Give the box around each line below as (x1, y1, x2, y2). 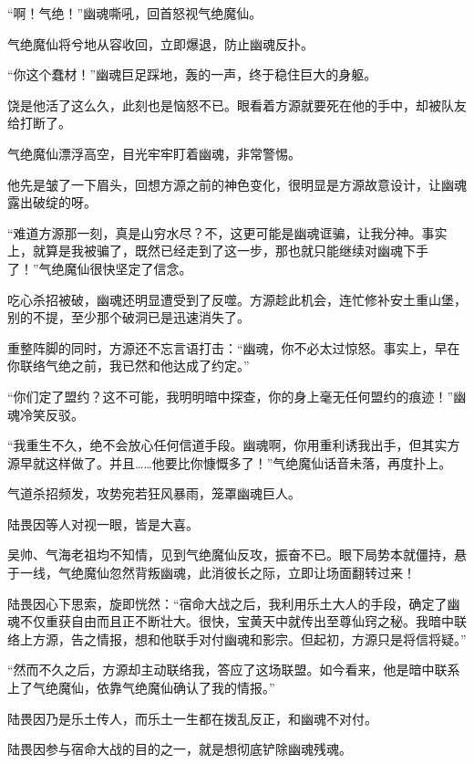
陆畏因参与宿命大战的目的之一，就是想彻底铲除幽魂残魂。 (7, 739, 352, 759)
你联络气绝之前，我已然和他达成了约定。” (7, 356, 250, 375)
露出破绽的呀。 (7, 193, 97, 212)
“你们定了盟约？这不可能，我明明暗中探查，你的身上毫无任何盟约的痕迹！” (7, 386, 454, 405)
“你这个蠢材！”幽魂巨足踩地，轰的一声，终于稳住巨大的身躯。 (7, 65, 377, 84)
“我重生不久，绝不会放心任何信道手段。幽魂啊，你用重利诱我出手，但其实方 (7, 435, 460, 455)
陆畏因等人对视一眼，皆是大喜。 (7, 514, 199, 533)
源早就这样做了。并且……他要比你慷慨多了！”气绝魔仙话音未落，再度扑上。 (7, 453, 452, 472)
